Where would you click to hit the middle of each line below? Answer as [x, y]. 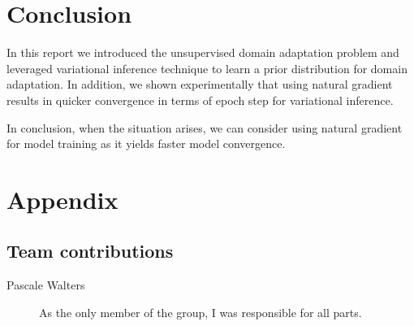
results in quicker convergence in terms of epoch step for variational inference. [200, 100]
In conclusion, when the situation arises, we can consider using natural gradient [205, 127]
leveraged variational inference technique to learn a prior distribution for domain [207, 68]
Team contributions [90, 251]
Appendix [63, 199]
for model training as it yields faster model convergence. [146, 143]
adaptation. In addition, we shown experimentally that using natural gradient [200, 84]
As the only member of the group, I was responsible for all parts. [201, 312]
